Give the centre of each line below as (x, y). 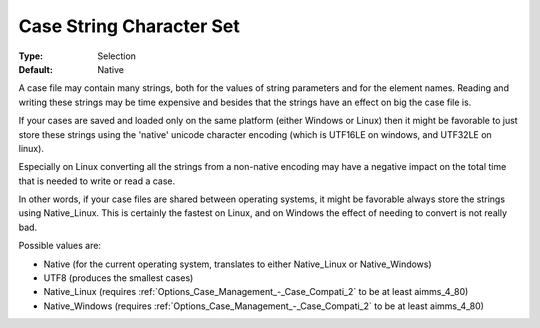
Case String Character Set (129, 26)
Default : (36, 69)
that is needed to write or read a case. (97, 181)
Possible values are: (60, 246)
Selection (117, 56)
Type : (31, 56)
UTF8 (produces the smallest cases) (118, 278)
